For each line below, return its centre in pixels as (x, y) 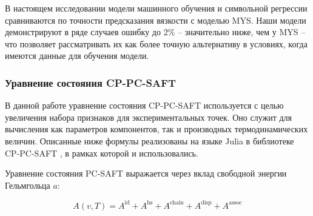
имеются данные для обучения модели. (77, 56)
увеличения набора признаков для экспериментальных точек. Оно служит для (149, 117)
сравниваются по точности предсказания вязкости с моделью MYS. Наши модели (156, 20)
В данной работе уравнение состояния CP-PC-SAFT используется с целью (144, 105)
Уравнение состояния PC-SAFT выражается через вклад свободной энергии (146, 173)
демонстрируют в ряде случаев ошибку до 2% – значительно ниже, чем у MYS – (155, 32)
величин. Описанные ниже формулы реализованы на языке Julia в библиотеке (150, 140)
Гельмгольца (28, 185)
